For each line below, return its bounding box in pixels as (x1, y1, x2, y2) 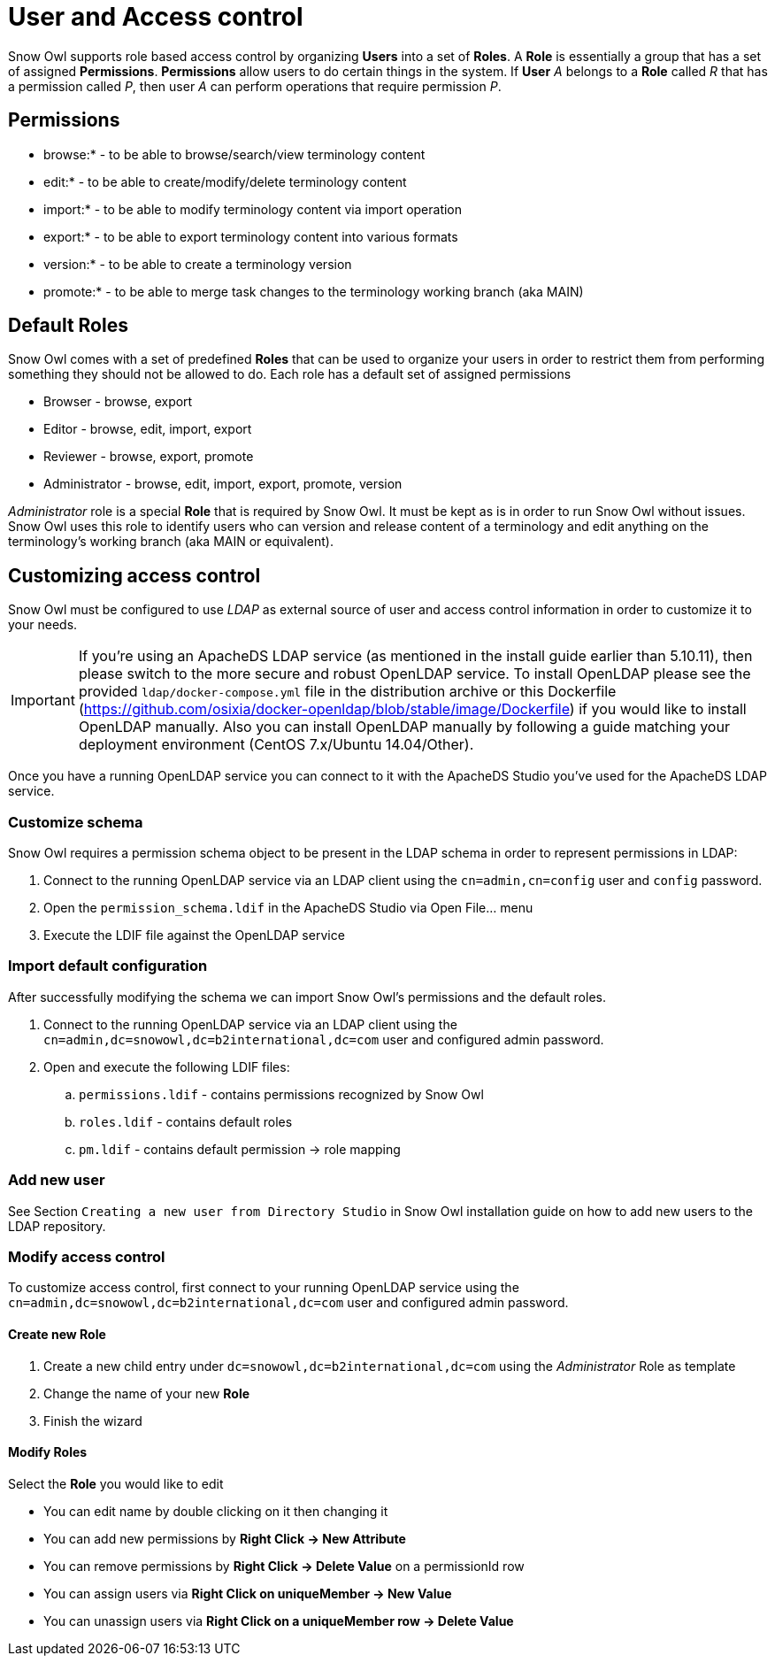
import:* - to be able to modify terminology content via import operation (43, 201, 463, 217)
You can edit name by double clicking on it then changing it (43, 1503, 388, 1519)
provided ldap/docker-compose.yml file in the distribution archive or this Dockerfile (78, 682, 617, 701)
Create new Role (8, 1326, 106, 1342)
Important (11, 691, 75, 710)
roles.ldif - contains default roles (79, 1113, 293, 1129)
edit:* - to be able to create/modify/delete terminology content (43, 173, 407, 189)
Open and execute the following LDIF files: (43, 1059, 290, 1074)
